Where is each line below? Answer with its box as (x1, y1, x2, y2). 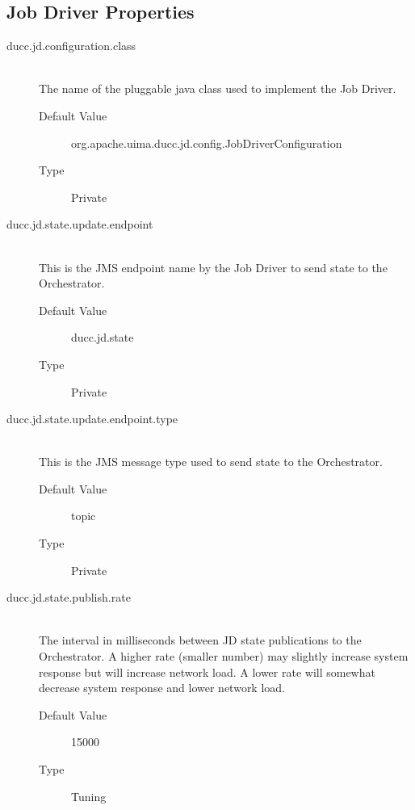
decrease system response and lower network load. (39, 679, 285, 696)
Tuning (71, 787, 107, 804)
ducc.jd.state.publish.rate (6, 589, 131, 606)
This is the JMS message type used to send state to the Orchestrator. (39, 453, 383, 470)
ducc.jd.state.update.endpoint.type (6, 410, 178, 427)
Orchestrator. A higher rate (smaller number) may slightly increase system (39, 648, 409, 665)
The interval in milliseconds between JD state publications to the (39, 632, 362, 648)
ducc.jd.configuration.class (6, 37, 136, 54)
